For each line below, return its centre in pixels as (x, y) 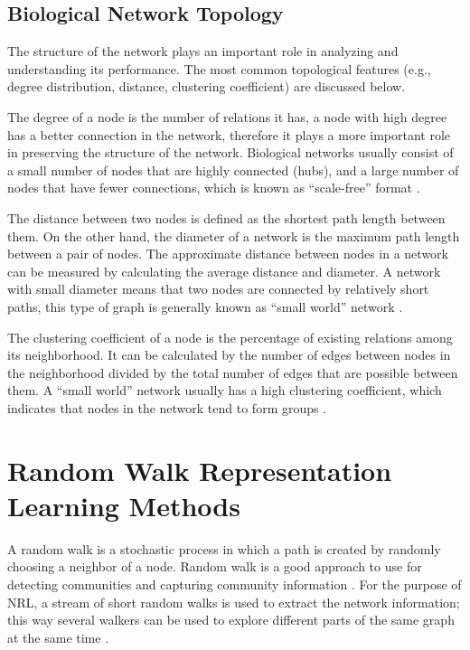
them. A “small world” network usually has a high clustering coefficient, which (225, 390)
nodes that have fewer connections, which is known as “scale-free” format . (214, 188)
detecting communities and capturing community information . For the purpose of (235, 584)
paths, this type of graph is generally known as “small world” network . (205, 306)
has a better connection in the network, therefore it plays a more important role (229, 134)
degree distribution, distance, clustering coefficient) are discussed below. (207, 86)
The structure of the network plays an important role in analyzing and (203, 51)
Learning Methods (124, 505)
